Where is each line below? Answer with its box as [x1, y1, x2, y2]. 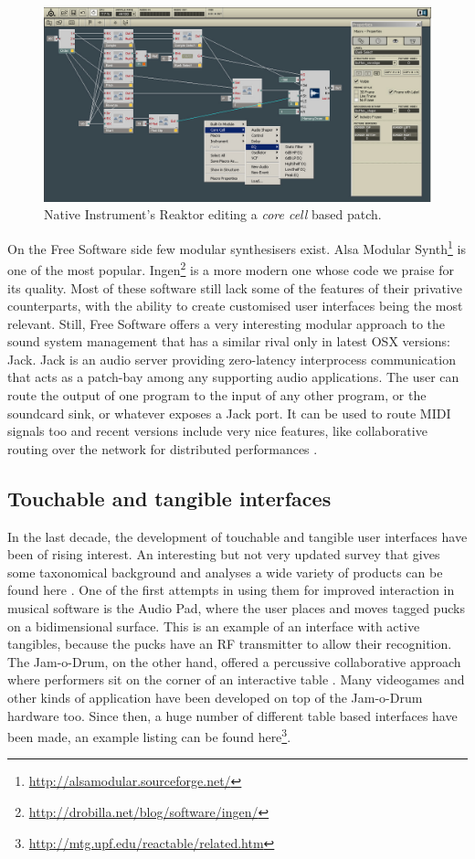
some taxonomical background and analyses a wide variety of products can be [7, 562, 443, 581]
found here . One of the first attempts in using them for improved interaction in [7, 580, 455, 599]
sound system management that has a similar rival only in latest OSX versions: [7, 332, 450, 351]
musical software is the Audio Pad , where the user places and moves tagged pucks [7, 599, 465, 618]
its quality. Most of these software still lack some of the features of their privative [7, 278, 463, 297]
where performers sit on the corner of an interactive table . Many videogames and [7, 670, 465, 689]
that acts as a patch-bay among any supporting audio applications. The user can [7, 367, 459, 387]
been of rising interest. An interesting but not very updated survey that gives [7, 545, 440, 564]
